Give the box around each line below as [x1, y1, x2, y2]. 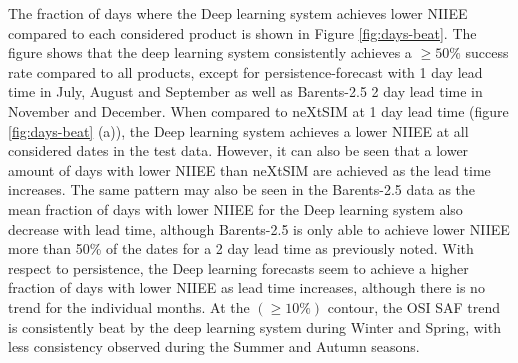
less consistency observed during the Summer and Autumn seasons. [8, 336, 420, 357]
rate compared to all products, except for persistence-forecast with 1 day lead [8, 61, 483, 82]
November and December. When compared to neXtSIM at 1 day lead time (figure [8, 100, 509, 121]
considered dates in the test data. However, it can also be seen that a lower [8, 140, 469, 161]
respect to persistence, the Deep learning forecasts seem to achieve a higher [8, 257, 469, 278]
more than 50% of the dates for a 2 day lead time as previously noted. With [8, 238, 474, 259]
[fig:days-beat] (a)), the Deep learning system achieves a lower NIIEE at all [8, 120, 469, 141]
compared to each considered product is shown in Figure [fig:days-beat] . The [8, 22, 477, 43]
